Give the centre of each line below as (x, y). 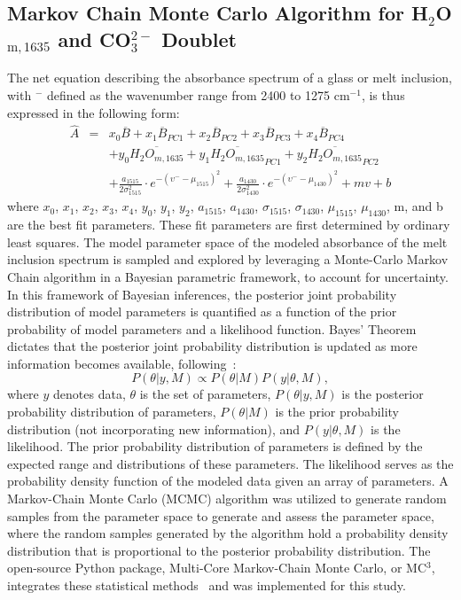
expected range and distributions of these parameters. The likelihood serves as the (230, 463)
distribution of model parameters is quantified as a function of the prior (202, 312)
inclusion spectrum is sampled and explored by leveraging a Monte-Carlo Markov (228, 259)
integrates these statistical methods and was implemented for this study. (207, 585)
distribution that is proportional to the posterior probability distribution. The (219, 550)
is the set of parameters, (205, 394)
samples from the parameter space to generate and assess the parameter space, (221, 515)
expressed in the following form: (94, 112)
